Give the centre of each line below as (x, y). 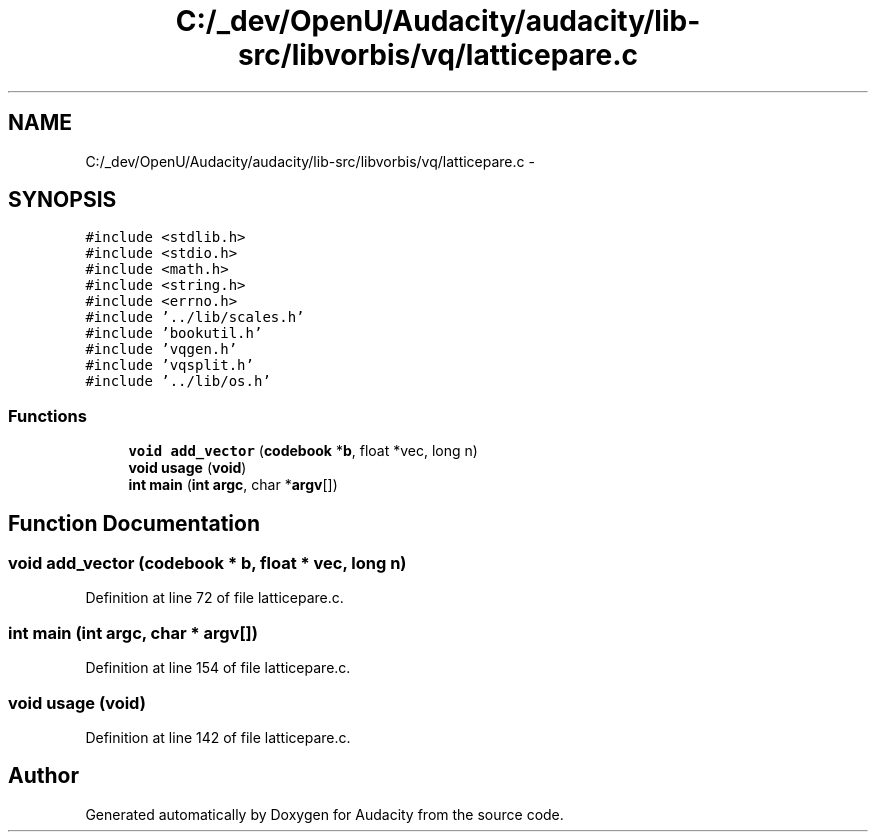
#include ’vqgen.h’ (161, 349)
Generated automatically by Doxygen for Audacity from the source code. (324, 814)
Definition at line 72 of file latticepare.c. (214, 598)
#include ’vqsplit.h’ (169, 365)
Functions (47, 415)
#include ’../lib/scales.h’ (195, 317)
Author (43, 776)
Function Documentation (134, 523)
